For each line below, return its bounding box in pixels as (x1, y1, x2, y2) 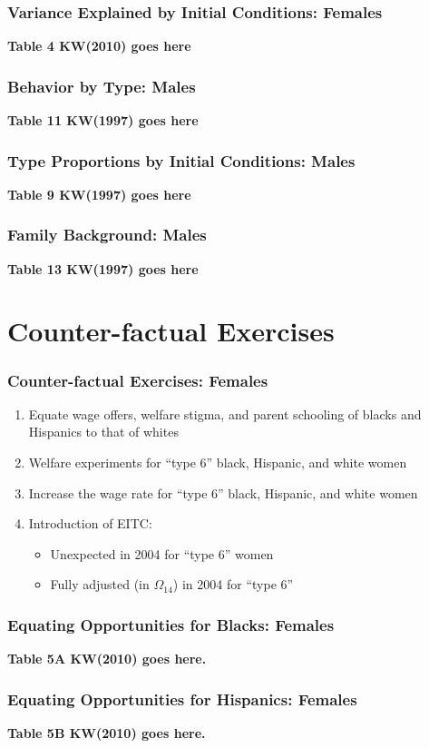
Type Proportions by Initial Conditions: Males (7, 149, 356, 172)
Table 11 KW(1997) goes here (7, 111, 199, 130)
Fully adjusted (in (50, 575, 150, 594)
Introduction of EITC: (28, 514, 152, 533)
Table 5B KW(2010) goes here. (7, 723, 206, 743)
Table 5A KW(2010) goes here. (7, 649, 207, 668)
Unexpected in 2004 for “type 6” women (50, 544, 274, 563)
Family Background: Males (7, 223, 207, 246)
